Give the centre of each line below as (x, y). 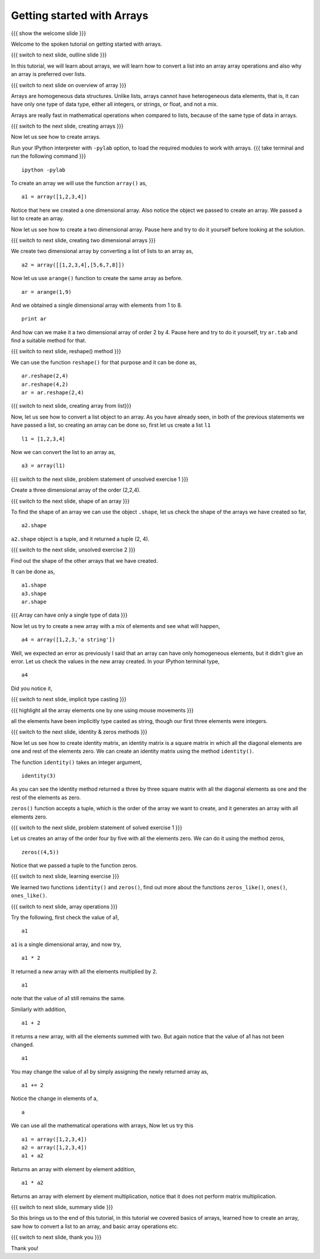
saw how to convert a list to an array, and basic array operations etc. (95, 1226)
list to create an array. (38, 218)
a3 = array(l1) (44, 466)
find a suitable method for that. (49, 341)
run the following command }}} (48, 156)
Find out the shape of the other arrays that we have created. (84, 560)
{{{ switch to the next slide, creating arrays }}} (67, 126)
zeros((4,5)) (40, 852)
